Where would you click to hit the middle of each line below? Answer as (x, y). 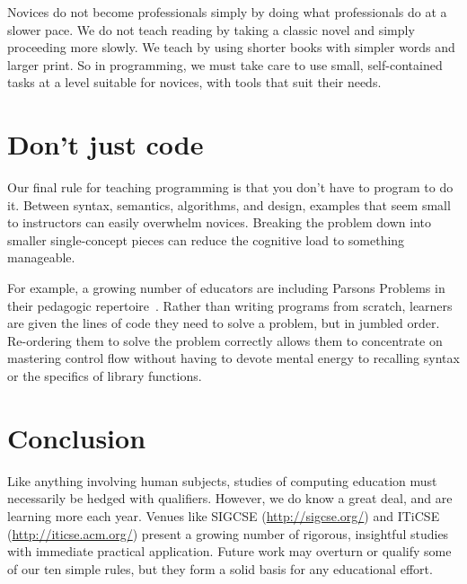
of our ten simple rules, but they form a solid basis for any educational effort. (220, 568)
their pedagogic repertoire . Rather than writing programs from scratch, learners (230, 305)
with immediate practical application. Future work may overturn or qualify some (229, 551)
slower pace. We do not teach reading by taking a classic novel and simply (211, 29)
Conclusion (77, 437)
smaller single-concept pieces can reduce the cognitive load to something (206, 239)
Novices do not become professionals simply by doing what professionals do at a (227, 12)
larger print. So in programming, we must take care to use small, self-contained (225, 64)
